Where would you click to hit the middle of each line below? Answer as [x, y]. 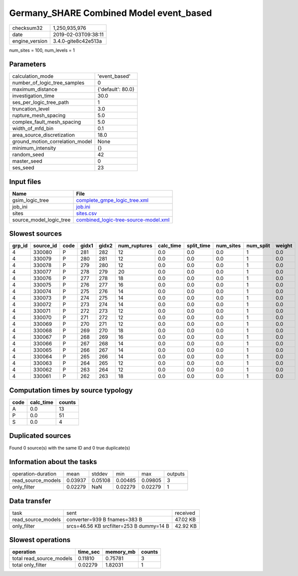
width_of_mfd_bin [33, 128]
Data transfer [30, 501]
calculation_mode [33, 76]
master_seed [27, 161]
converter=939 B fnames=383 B [104, 519]
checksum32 [28, 28]
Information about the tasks [53, 462]
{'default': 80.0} [116, 90]
